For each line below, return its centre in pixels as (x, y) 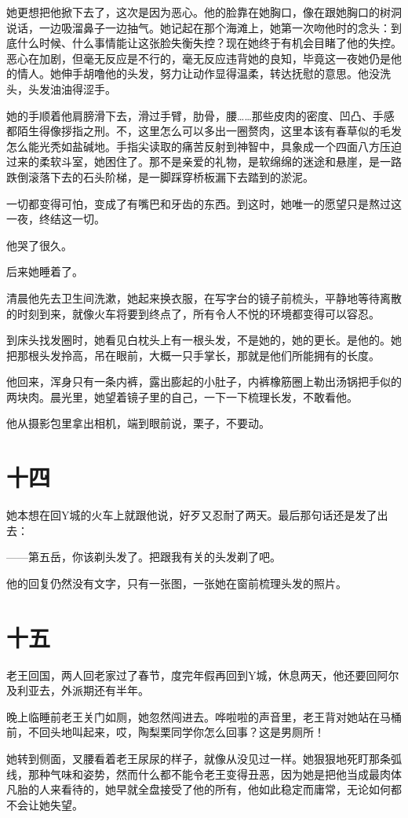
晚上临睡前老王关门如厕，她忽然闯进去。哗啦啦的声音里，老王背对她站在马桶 (204, 716)
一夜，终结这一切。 (56, 219)
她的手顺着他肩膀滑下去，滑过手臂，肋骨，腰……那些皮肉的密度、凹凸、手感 (200, 115)
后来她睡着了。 (45, 271)
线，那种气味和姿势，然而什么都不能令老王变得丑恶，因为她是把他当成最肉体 (204, 774)
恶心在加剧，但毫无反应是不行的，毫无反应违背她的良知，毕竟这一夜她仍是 (199, 58)
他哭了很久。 (39, 245)
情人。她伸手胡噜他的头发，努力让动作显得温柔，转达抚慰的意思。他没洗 (204, 73)
